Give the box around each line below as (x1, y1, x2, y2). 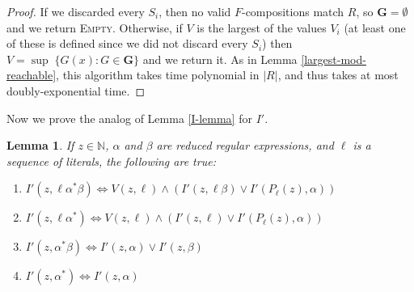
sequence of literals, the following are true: (6, 152, 216, 169)
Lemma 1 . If (6, 137, 74, 154)
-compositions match (241, 3, 344, 19)
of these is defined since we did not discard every (6, 35, 248, 52)
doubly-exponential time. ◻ (6, 82, 146, 99)
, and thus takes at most (277, 66, 399, 83)
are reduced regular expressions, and (156, 137, 334, 154)
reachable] (6, 66, 57, 83)
